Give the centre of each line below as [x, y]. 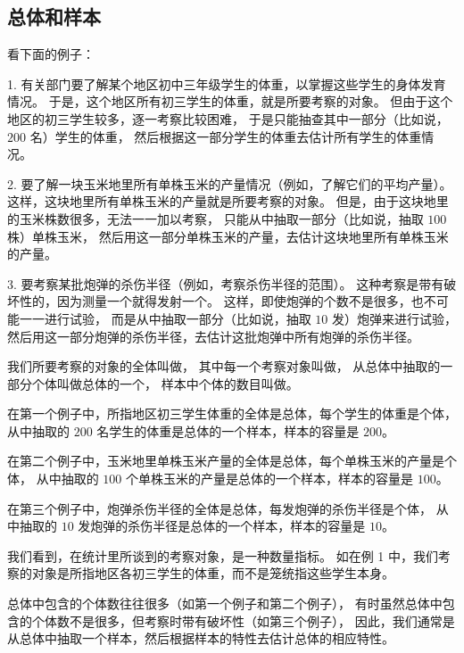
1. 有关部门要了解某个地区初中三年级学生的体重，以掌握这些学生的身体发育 [227, 83]
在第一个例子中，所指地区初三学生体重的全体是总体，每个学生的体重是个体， [232, 413]
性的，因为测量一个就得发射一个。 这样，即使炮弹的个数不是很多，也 [221, 301]
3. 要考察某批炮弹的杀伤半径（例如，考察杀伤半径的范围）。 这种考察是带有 [226, 283]
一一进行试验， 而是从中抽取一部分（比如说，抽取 [165, 318]
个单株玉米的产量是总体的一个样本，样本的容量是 [269, 479]
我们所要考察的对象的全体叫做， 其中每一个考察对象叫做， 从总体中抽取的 [224, 366]
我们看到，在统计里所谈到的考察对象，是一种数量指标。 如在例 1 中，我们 [223, 555]
